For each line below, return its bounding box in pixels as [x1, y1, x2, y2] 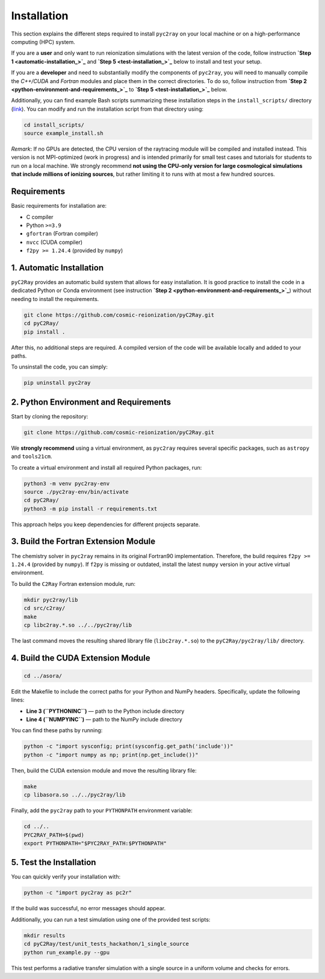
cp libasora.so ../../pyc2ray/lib [23, 792, 126, 798]
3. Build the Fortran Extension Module [11, 536, 156, 547]
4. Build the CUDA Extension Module [11, 653, 150, 663]
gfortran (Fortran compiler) [26, 230, 99, 237]
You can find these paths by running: [11, 727, 103, 734]
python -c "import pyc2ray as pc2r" [23, 889, 132, 897]
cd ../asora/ [23, 672, 63, 679]
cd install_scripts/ [23, 121, 84, 128]
